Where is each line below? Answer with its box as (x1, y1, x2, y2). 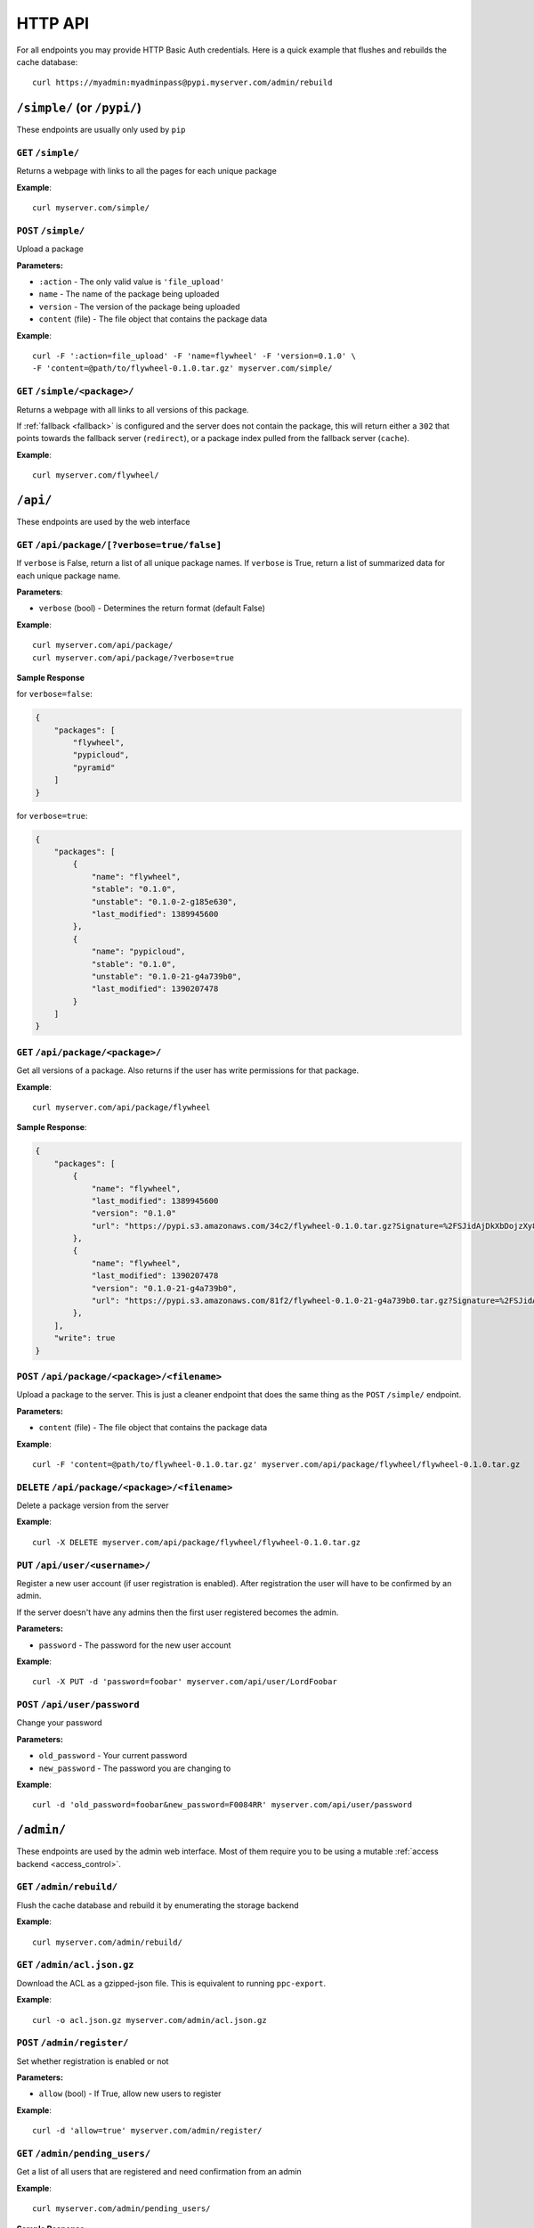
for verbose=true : (16, 810, 88, 821)
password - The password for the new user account (38, 1640, 231, 1651)
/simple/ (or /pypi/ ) (16, 101, 142, 116)
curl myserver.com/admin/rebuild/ (32, 1937, 182, 1947)
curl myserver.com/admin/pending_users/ (32, 2204, 211, 2214)
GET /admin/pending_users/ (16, 2148, 151, 2159)
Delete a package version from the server (16, 1500, 169, 1511)
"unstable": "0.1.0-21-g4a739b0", (91, 971, 242, 981)
